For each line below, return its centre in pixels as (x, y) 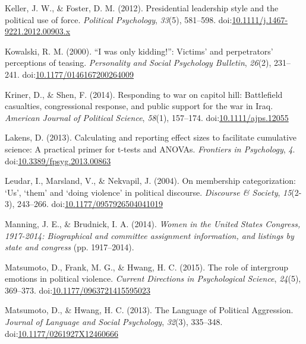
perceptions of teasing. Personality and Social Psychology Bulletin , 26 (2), (138, 63)
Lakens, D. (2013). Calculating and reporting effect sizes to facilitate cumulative (151, 137)
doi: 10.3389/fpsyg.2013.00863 (58, 160)
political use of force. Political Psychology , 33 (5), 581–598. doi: (119, 19)
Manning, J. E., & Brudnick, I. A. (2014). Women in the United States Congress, (153, 223)
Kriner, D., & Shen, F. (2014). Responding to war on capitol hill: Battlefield (144, 94)
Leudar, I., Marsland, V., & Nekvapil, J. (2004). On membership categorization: (150, 181)
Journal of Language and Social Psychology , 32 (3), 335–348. (114, 322)
